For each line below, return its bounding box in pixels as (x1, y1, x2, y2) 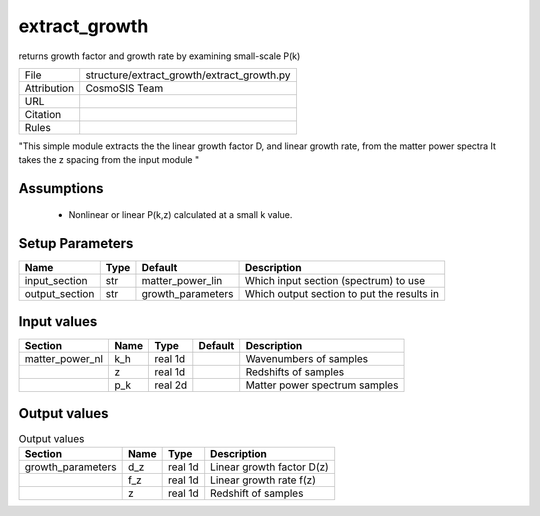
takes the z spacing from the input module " (18, 154, 200, 166)
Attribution (24, 81, 75, 95)
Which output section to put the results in (244, 286, 440, 300)
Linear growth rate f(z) (210, 473, 317, 487)
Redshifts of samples (245, 365, 345, 379)
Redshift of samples (210, 486, 304, 500)
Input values (18, 313, 98, 330)
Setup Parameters (18, 235, 134, 252)
